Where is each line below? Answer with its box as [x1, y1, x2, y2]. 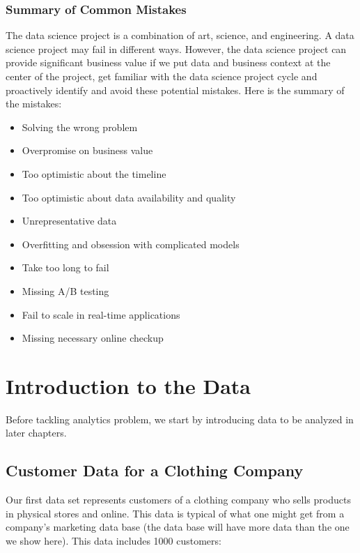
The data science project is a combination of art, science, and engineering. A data [6, 28, 354, 43]
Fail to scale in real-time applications [22, 307, 180, 321]
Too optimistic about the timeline [22, 166, 166, 181]
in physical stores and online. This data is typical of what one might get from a [6, 506, 345, 520]
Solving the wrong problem [22, 119, 138, 134]
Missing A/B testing [22, 283, 109, 298]
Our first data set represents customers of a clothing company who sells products [6, 492, 351, 507]
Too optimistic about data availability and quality [22, 190, 236, 204]
